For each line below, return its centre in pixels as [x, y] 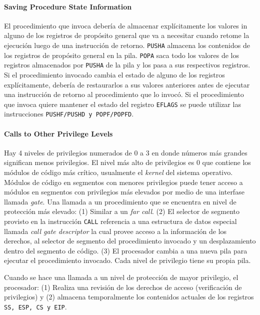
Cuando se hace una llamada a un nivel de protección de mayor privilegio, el [121, 277]
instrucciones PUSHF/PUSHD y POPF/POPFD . [69, 114]
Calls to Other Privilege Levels [58, 133]
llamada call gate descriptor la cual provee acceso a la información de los [115, 231]
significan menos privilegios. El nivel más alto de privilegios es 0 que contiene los [127, 162]
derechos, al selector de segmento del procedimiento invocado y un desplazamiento [130, 241]
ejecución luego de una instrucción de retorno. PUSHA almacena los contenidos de [127, 45]
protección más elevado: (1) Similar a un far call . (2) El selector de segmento [122, 211]
